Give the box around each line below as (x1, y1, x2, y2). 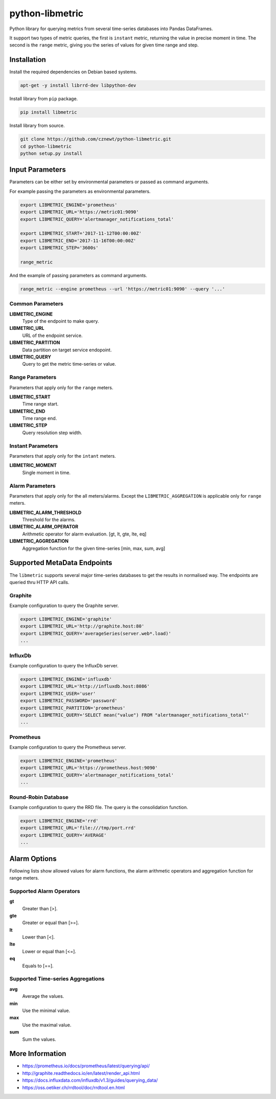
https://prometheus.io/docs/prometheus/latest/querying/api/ (22, 1063, 150, 1069)
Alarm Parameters (9, 482, 56, 489)
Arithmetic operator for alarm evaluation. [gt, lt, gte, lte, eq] (22, 531, 147, 537)
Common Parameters (9, 300, 63, 307)
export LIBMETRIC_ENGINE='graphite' (20, 616, 112, 622)
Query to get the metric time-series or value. (22, 361, 116, 367)
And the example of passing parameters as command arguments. (9, 272, 148, 278)
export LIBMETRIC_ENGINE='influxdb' (20, 676, 112, 682)
